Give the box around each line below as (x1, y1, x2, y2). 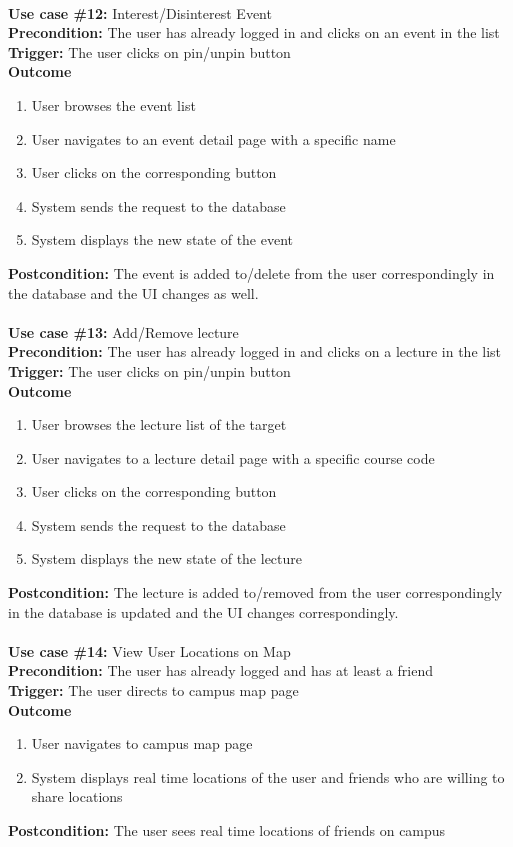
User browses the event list (31, 94, 196, 115)
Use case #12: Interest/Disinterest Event (8, 2, 272, 23)
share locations (31, 786, 123, 807)
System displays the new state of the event (31, 229, 294, 250)
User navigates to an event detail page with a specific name (31, 128, 396, 149)
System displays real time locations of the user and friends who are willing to (31, 766, 505, 787)
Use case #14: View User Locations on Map (8, 640, 291, 661)
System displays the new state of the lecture (31, 548, 302, 569)
